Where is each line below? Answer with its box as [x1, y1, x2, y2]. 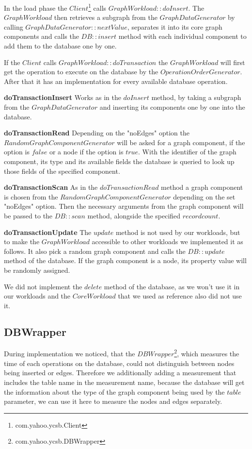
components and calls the [4, 31, 79, 41]
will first [220, 57, 245, 67]
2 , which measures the [174, 347, 239, 359]
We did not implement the [4, 281, 82, 291]
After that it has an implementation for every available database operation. [4, 76, 228, 86]
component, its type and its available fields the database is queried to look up [4, 156, 235, 166]
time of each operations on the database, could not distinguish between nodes [4, 358, 235, 368]
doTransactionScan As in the [4, 182, 98, 192]
